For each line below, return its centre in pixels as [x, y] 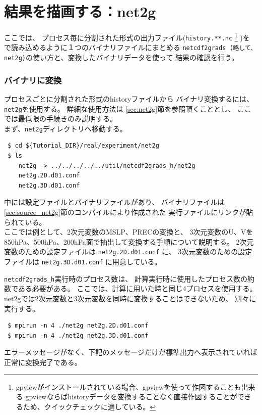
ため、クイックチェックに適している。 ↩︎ [89, 406]
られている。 [25, 222]
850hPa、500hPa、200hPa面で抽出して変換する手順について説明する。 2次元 [129, 241]
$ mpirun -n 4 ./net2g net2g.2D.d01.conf [78, 326]
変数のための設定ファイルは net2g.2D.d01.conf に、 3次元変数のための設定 [128, 251]
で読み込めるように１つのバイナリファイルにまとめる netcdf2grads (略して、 [130, 47]
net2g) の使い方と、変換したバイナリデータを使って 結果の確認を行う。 [121, 57]
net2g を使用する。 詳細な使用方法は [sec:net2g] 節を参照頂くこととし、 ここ [128, 108]
